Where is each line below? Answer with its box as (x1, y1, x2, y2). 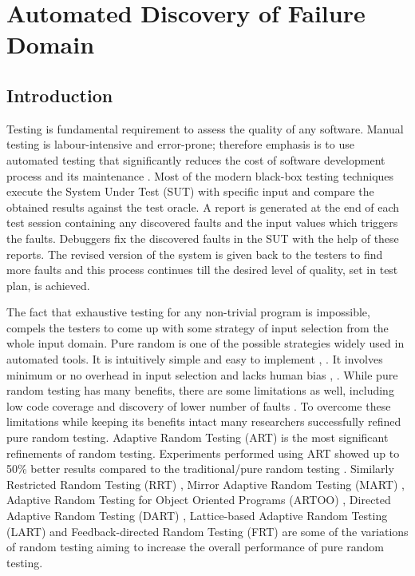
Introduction (6, 82, 113, 107)
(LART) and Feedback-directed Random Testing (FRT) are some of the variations (6, 522, 409, 539)
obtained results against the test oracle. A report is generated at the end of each (6, 198, 400, 215)
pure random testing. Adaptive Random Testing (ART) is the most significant (6, 429, 389, 446)
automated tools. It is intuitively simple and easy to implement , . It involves (6, 351, 383, 367)
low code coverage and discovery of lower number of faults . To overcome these (6, 397, 391, 414)
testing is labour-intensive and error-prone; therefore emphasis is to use (6, 136, 354, 153)
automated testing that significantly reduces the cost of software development (6, 151, 385, 168)
